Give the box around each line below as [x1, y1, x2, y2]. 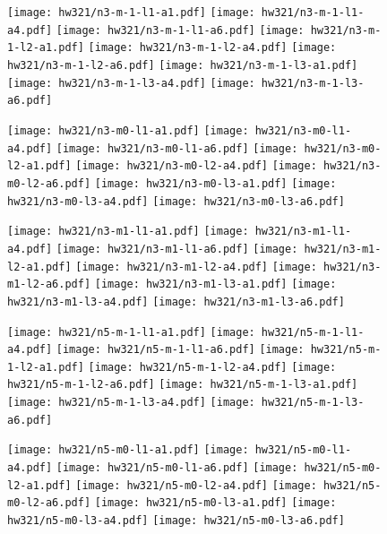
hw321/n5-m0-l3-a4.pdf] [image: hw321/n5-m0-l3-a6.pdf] [7, 514, 345, 528]
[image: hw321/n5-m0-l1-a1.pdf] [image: [7, 444, 249, 457]
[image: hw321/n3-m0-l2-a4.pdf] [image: [75, 159, 317, 173]
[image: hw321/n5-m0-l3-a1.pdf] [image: [94, 496, 337, 510]
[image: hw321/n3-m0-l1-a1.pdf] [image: [7, 124, 249, 137]
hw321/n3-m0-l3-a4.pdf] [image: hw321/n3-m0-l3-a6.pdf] [7, 194, 345, 208]
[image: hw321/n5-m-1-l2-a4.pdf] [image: [88, 360, 337, 374]
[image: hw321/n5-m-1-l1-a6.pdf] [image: [56, 343, 305, 357]
